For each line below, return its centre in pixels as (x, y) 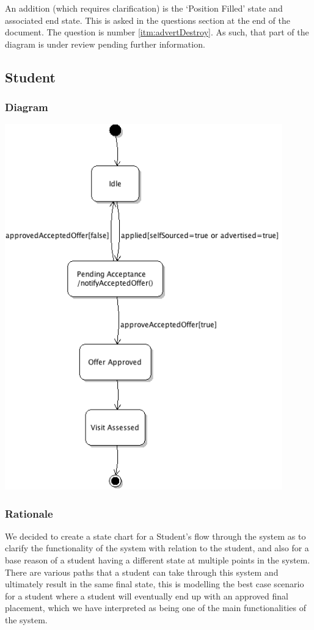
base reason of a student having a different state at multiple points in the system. (158, 560)
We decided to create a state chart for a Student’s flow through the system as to (155, 536)
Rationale (29, 513)
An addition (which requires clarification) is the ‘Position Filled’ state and (144, 8)
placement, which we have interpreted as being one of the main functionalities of (155, 608)
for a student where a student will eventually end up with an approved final (147, 596)
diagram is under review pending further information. (105, 44)
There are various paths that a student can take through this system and (142, 572)
